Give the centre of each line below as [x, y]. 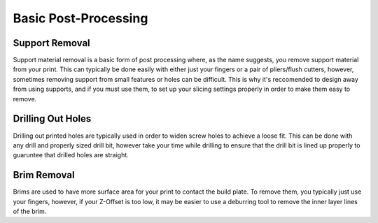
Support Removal [51, 43]
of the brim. [30, 211]
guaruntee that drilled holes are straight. [71, 155]
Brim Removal [44, 175]
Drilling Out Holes [52, 119]
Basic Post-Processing [80, 18]
